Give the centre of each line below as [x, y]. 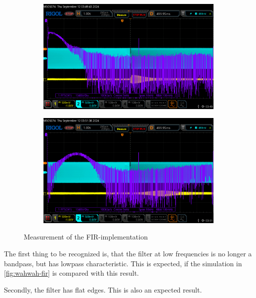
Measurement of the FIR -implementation [86, 237]
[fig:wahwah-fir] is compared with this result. [71, 273]
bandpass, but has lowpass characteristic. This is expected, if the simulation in [123, 263]
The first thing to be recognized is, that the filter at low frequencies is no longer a [128, 254]
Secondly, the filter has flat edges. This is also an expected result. [103, 289]
